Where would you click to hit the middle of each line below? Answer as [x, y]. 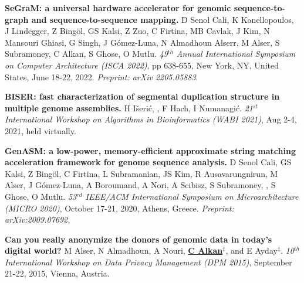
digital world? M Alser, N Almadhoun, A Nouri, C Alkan [114, 250]
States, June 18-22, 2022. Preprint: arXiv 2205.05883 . [102, 76]
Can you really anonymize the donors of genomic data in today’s [139, 239]
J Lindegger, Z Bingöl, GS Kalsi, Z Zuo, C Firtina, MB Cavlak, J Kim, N [137, 31]
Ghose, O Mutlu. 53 [41, 196]
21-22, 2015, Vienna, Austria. [57, 273]
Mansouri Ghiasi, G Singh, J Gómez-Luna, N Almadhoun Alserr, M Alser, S [142, 42]
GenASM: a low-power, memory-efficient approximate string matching [150, 150]
